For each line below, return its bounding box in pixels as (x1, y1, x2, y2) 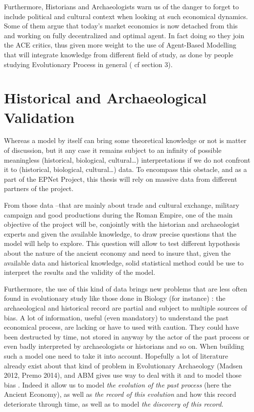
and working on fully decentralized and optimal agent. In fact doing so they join (4, 30, 244, 40)
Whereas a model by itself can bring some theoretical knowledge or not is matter (4, 135, 247, 145)
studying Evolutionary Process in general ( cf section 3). (4, 59, 173, 69)
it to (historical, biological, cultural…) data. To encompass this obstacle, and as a (4, 164, 247, 174)
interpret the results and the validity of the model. (4, 267, 156, 277)
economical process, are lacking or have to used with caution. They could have (4, 322, 239, 332)
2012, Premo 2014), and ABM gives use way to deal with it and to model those (4, 370, 242, 380)
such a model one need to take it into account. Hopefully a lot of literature (4, 350, 228, 361)
